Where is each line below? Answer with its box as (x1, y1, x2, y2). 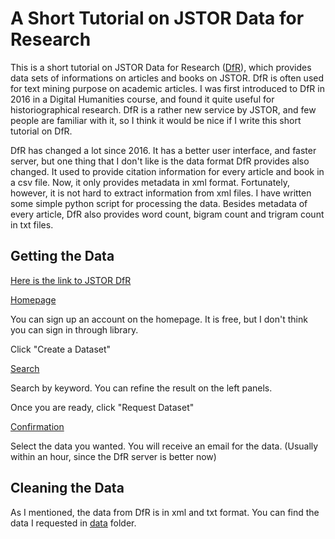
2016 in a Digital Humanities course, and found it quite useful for (10, 93, 275, 105)
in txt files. (10, 218, 54, 231)
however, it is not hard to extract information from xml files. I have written (10, 187, 312, 199)
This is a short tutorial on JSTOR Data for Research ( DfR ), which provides (10, 61, 312, 73)
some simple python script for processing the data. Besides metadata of (10, 197, 308, 209)
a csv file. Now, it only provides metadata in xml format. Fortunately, (10, 176, 290, 188)
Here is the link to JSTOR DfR (10, 274, 132, 286)
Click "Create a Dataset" (10, 343, 112, 355)
